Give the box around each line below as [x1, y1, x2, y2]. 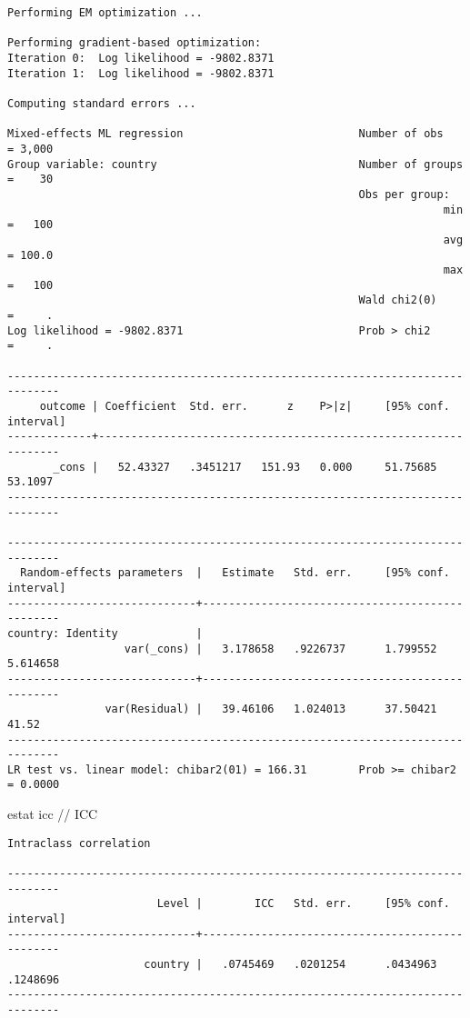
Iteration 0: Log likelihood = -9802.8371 [7, 51, 275, 65]
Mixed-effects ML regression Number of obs [7, 127, 444, 141]
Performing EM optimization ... [7, 6, 203, 19]
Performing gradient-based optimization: [7, 36, 262, 50]
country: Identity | [7, 626, 203, 640]
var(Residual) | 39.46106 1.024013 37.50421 [105, 703, 437, 716]
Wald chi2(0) [358, 294, 437, 307]
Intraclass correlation [7, 836, 151, 850]
